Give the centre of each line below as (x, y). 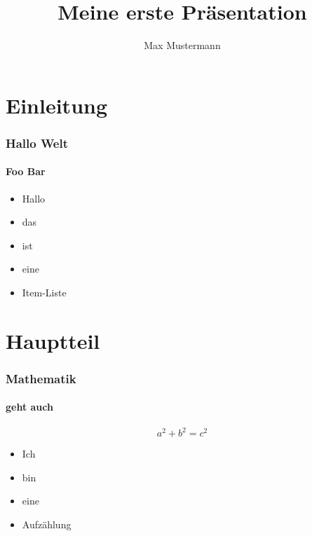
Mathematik (41, 378)
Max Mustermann (182, 45)
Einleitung (57, 105)
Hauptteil (53, 340)
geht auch (29, 407)
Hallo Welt (37, 143)
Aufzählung (47, 524)
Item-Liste (44, 292)
